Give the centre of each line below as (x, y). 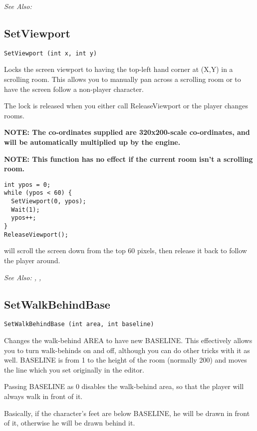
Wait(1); (25, 210)
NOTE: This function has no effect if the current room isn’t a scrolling (128, 159)
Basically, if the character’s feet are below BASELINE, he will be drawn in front (127, 413)
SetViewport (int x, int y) (51, 53)
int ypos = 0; (27, 185)
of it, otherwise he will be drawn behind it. (70, 423)
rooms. (14, 115)
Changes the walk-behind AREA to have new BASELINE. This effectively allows (128, 340)
